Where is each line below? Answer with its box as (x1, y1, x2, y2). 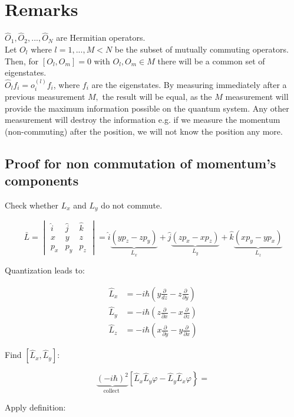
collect (103, 388, 120, 395)
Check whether (5, 198, 59, 211)
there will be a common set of (157, 54, 265, 67)
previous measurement (5, 90, 85, 102)
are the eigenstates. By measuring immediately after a (91, 78, 287, 90)
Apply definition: (5, 400, 66, 413)
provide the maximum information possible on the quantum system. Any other (5, 102, 289, 114)
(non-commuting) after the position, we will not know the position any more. (5, 125, 283, 137)
